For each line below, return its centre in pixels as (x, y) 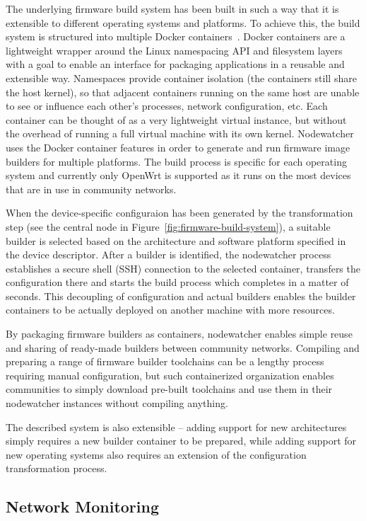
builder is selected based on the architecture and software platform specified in (176, 240)
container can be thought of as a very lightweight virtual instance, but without (176, 119)
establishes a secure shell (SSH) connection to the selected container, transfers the (183, 268)
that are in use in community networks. (91, 189)
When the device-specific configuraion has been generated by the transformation (179, 213)
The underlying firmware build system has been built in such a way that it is (172, 8)
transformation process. (57, 468)
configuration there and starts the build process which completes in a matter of (177, 282)
